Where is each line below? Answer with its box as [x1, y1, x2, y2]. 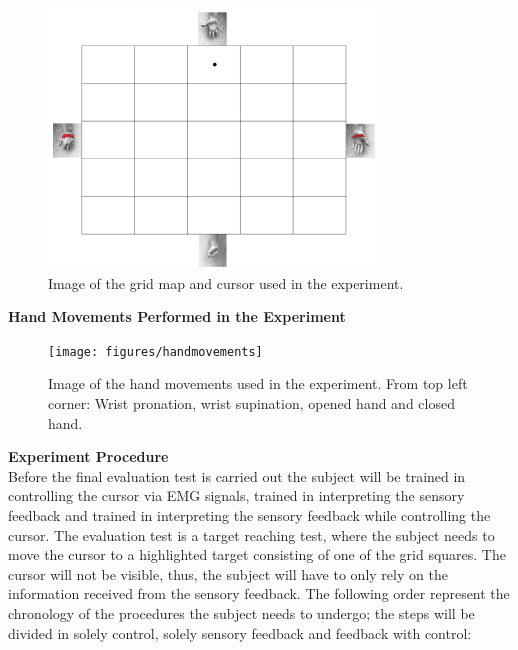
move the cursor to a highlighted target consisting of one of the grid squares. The [8, 544, 506, 565]
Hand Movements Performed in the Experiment [8, 306, 346, 327]
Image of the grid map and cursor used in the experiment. [48, 272, 404, 293]
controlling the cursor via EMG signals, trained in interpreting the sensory [8, 485, 465, 506]
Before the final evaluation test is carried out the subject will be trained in [8, 465, 466, 486]
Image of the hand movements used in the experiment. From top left [48, 373, 468, 394]
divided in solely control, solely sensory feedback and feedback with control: [8, 622, 472, 643]
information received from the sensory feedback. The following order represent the [8, 583, 510, 604]
